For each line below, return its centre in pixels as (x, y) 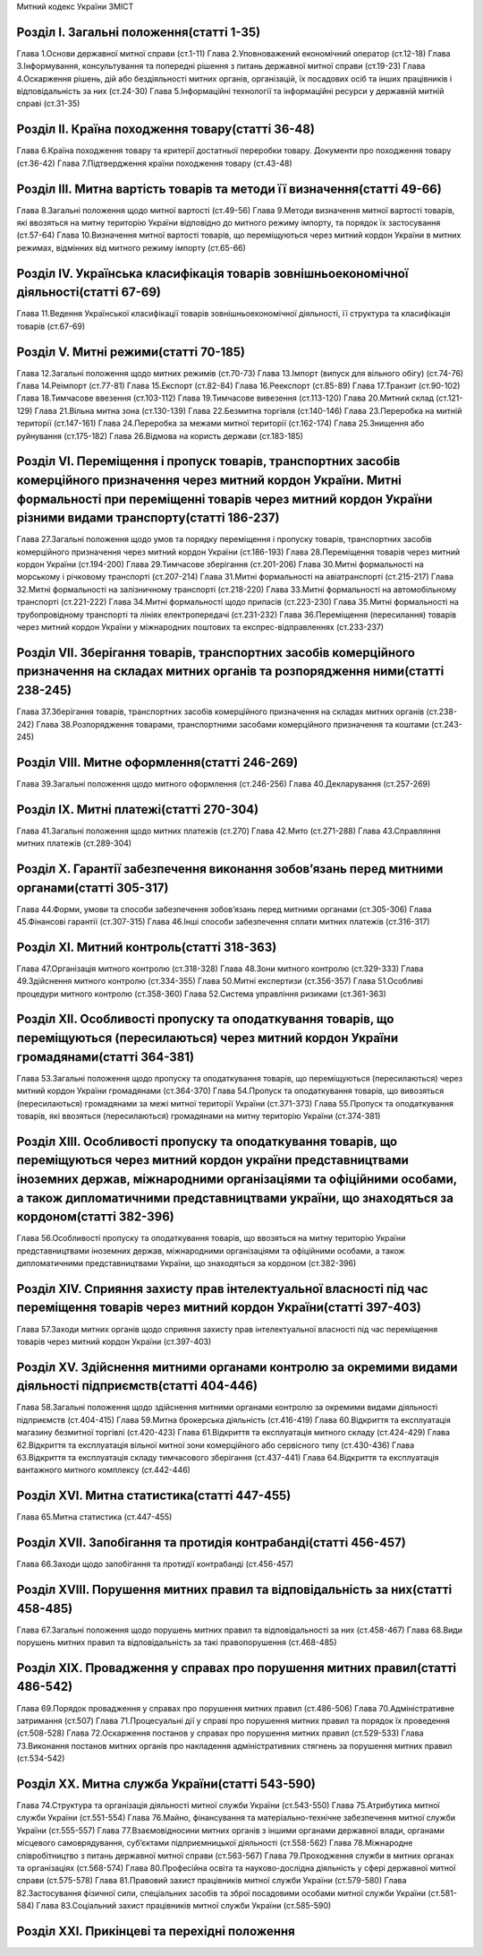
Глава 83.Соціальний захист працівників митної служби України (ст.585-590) (184, 1906)
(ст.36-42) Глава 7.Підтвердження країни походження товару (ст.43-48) (154, 163)
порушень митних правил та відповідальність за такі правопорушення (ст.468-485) (177, 1642)
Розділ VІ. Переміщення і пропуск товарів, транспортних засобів (208, 461)
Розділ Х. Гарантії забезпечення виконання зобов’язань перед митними (230, 869)
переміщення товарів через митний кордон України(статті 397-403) (219, 1308)
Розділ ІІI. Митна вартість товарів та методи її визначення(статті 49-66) (229, 189)
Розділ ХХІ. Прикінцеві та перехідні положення (156, 1931)
